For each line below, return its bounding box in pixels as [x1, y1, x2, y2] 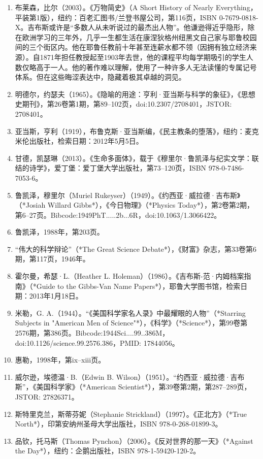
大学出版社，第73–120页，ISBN [104, 162, 207, 173]
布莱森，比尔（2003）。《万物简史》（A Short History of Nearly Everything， [15, 2, 257, 12]
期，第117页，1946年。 [15, 253, 90, 264]
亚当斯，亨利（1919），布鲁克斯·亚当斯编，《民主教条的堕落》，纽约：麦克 [15, 125, 259, 136]
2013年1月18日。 [29, 290, 83, 301]
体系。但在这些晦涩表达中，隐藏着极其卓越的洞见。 [15, 72, 186, 82]
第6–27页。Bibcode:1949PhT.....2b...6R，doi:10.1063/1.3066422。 [15, 209, 221, 220]
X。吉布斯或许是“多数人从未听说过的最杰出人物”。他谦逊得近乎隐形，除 [15, 22, 255, 32]
